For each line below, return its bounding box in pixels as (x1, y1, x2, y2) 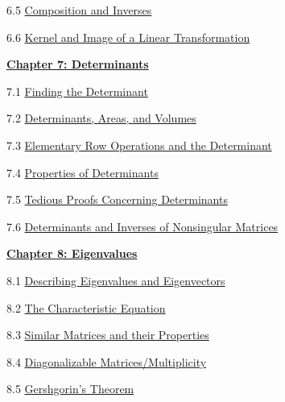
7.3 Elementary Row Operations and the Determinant (6, 136, 272, 153)
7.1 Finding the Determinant (6, 82, 148, 99)
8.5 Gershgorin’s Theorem (6, 380, 134, 397)
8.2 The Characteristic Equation (6, 299, 166, 316)
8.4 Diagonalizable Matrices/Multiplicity (6, 353, 207, 370)
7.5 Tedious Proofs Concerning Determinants (6, 191, 228, 208)
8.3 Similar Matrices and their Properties (6, 326, 209, 343)
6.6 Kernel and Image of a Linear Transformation (6, 28, 250, 45)
